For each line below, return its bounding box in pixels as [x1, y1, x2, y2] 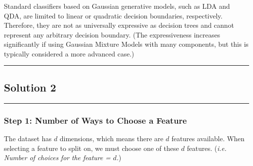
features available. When [171, 133, 245, 143]
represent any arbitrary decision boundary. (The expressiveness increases [4, 29, 220, 39]
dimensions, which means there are [59, 133, 163, 143]
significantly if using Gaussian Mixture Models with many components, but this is [4, 39, 249, 49]
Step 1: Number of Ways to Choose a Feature [4, 114, 187, 126]
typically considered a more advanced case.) [4, 48, 134, 58]
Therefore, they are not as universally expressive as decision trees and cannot [4, 20, 234, 30]
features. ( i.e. [187, 143, 227, 153]
